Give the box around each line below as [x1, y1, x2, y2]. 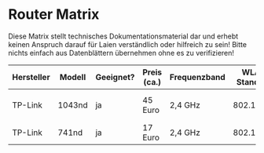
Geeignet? [95, 71, 135, 82]
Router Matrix [8, 5, 100, 24]
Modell [59, 71, 86, 82]
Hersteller [12, 71, 50, 82]
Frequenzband [169, 71, 225, 82]
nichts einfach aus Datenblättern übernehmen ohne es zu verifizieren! [8, 48, 234, 57]
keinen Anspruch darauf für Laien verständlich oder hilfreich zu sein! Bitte [8, 39, 247, 49]
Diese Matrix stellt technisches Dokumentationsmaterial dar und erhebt [8, 31, 239, 41]
